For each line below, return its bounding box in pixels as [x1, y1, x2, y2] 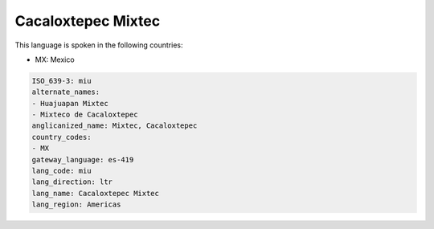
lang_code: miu [31, 166, 92, 176]
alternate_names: [31, 88, 100, 96]
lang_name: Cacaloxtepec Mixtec [31, 189, 160, 198]
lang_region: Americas [31, 200, 121, 209]
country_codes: [31, 133, 92, 141]
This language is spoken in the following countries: [14, 40, 183, 50]
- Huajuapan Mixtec [31, 99, 108, 108]
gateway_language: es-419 [31, 155, 134, 164]
